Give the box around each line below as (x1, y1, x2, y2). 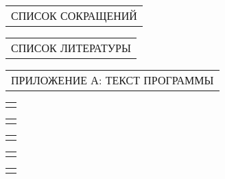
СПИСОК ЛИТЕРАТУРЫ (11, 40, 131, 56)
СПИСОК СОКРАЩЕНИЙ (11, 8, 137, 23)
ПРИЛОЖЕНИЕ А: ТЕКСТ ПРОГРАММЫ (11, 72, 214, 88)
